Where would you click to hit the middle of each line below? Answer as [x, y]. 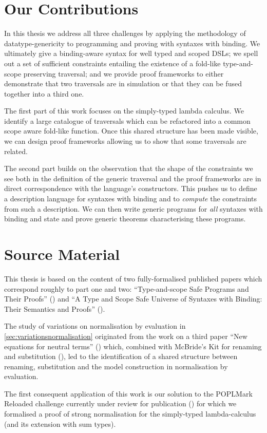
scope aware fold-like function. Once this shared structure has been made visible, [131, 131]
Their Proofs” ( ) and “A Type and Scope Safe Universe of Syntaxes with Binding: [133, 299]
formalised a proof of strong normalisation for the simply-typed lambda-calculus [130, 414]
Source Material [62, 254]
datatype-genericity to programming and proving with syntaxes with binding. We [132, 43]
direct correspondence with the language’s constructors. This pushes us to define [131, 188]
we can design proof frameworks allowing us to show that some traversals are [125, 141]
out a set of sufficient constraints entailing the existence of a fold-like [112, 63]
